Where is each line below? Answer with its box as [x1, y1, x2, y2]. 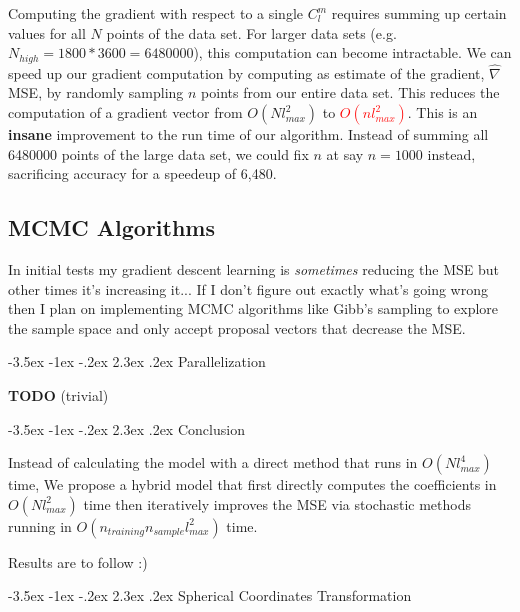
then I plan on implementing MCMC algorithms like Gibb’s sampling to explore [8, 298, 499, 319]
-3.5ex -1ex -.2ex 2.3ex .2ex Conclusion [8, 418, 245, 439]
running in [8, 515, 72, 536]
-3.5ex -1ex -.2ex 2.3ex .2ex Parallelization [8, 351, 266, 372]
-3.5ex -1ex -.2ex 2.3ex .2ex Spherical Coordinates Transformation [8, 585, 412, 606]
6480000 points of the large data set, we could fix [8, 143, 309, 164]
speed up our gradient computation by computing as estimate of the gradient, [8, 62, 485, 83]
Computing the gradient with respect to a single [8, 3, 304, 23]
